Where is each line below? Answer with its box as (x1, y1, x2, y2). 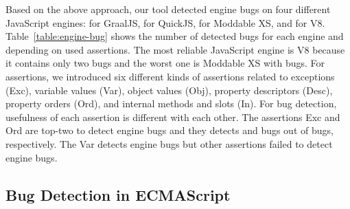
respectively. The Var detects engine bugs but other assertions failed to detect (5, 136, 333, 151)
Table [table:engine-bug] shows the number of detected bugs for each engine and (5, 29, 344, 43)
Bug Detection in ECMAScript (5, 184, 231, 205)
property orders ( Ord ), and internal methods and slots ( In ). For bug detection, (5, 96, 337, 111)
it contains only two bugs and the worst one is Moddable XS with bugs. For (5, 56, 325, 70)
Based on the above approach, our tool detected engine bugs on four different (5, 2, 331, 16)
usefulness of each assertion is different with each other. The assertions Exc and (5, 109, 340, 124)
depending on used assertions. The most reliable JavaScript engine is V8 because (5, 42, 345, 56)
